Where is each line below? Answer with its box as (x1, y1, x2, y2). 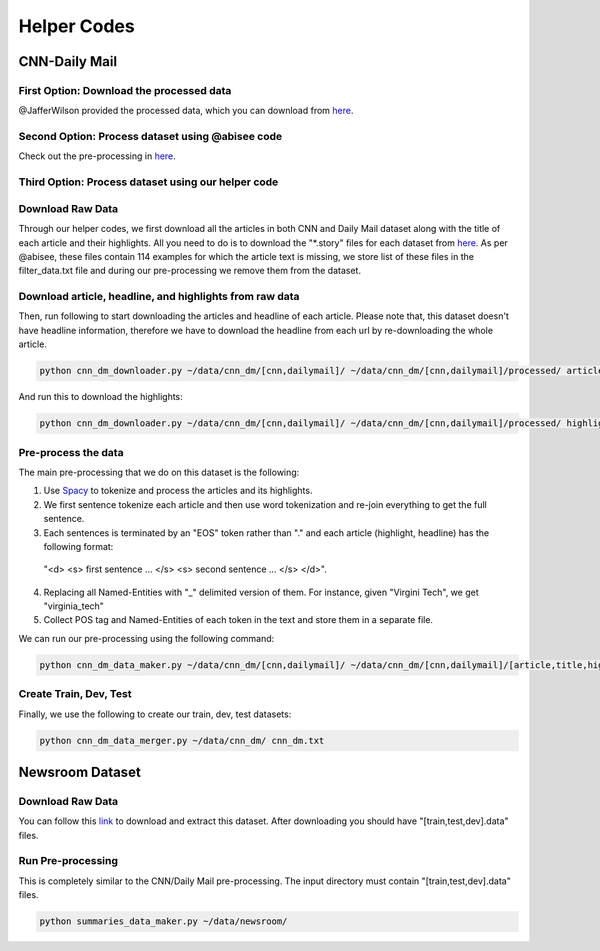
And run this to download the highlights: (18, 391, 184, 403)
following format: (43, 540, 114, 552)
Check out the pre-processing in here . (18, 150, 177, 162)
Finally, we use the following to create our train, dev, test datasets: (18, 708, 292, 720)
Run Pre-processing (18, 854, 119, 868)
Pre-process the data (18, 445, 124, 459)
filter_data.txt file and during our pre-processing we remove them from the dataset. (18, 265, 362, 277)
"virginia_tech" (43, 600, 105, 612)
